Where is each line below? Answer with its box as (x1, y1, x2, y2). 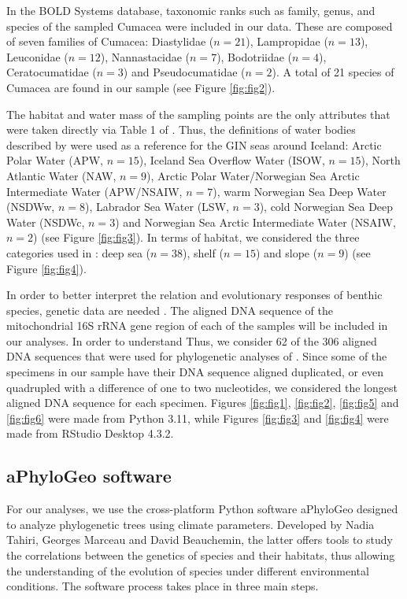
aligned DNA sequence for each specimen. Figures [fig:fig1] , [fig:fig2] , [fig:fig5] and (6, 394, 399, 411)
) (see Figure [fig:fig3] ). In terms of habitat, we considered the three (33, 229, 360, 246)
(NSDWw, (6, 198, 55, 215)
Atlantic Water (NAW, (6, 167, 117, 183)
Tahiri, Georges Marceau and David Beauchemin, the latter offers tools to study (6, 531, 393, 548)
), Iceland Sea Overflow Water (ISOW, (139, 152, 325, 168)
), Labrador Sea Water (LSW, (85, 198, 229, 215)
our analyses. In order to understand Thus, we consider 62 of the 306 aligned (6, 332, 377, 349)
